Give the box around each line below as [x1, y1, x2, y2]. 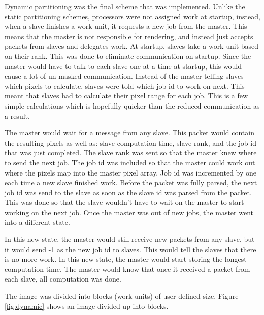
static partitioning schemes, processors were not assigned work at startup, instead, [5, 11, 260, 21]
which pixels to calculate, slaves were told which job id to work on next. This [5, 80, 245, 91]
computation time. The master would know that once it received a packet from [5, 263, 250, 274]
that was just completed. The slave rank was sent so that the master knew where [5, 147, 257, 158]
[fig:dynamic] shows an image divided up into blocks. [5, 300, 169, 311]
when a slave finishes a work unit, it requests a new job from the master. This [5, 21, 247, 31]
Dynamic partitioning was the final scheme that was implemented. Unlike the [5, 1, 245, 11]
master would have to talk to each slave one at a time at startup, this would [5, 60, 242, 71]
